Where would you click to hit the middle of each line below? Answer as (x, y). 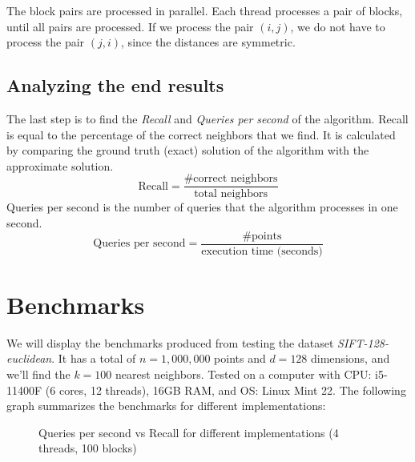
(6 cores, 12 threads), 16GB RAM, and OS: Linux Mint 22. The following (226, 390)
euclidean (29, 358)
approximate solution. (60, 165)
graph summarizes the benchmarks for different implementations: (166, 406)
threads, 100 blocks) (88, 448)
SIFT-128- (363, 342)
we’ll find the (38, 374)
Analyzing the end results (115, 85)
